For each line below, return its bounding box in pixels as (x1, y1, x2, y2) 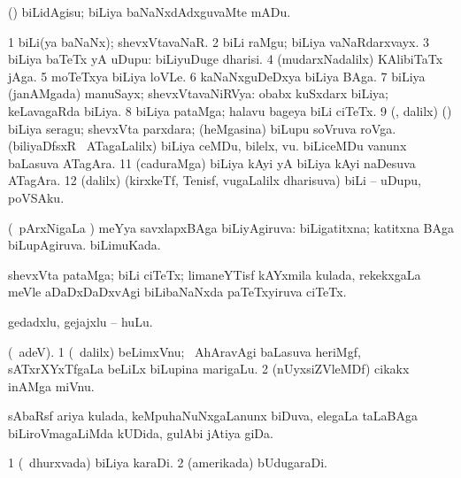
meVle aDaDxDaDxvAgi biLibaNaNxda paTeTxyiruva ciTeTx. (8, 282, 347, 301)
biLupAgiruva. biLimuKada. (8, 235, 161, 254)
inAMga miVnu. (8, 376, 95, 395)
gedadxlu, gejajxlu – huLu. (8, 312, 153, 330)
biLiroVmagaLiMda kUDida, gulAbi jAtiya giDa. (8, 423, 273, 442)
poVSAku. (8, 188, 65, 206)
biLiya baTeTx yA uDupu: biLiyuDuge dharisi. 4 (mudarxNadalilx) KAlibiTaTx (8, 50, 443, 68)
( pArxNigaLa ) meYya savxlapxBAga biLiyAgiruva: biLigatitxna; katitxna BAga (8, 218, 455, 236)
